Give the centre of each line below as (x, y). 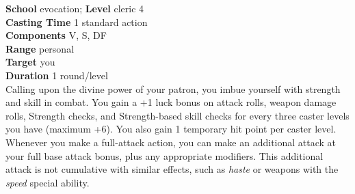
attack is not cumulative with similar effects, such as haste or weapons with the (172, 169)
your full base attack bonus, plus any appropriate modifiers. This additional (165, 155)
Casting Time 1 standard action (77, 22)
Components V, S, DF (56, 35)
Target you (30, 62)
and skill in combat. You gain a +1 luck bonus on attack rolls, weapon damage (171, 102)
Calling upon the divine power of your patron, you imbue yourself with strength (173, 88)
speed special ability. (48, 182)
